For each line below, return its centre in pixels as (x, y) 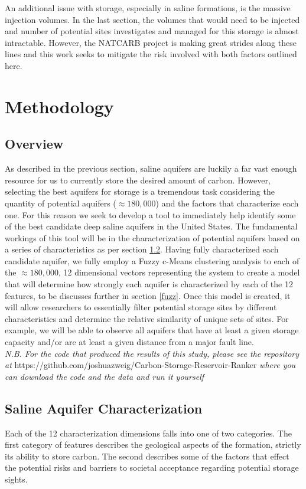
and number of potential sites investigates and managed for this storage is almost (152, 31)
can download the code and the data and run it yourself (105, 376)
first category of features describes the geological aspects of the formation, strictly (153, 444)
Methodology (59, 106)
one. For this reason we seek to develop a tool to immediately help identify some (150, 214)
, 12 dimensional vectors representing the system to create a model (179, 272)
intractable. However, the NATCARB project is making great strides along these (151, 42)
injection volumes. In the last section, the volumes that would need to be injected (152, 19)
